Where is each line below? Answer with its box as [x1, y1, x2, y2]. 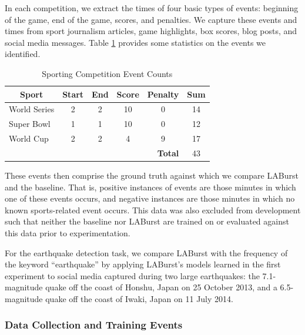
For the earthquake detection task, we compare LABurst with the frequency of [5, 246, 288, 259]
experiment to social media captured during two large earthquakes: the [5, 269, 260, 282]
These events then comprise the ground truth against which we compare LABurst [5, 169, 299, 182]
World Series [9, 103, 55, 115]
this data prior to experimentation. [5, 227, 130, 239]
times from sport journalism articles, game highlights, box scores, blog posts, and [5, 25, 297, 37]
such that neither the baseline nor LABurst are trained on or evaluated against [5, 215, 289, 227]
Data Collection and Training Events [5, 317, 183, 332]
